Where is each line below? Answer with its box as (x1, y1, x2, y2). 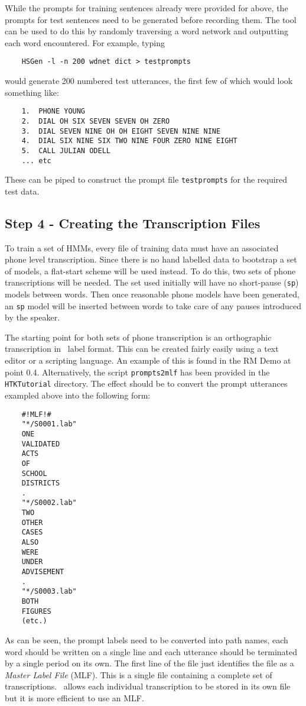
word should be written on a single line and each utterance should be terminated (5, 645, 298, 658)
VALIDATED (21, 439, 60, 448)
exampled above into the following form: (5, 388, 151, 401)
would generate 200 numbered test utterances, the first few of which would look (5, 75, 293, 87)
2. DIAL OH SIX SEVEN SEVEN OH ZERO (21, 116, 170, 125)
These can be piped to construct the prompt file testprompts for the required (5, 173, 288, 186)
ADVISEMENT (21, 568, 64, 577)
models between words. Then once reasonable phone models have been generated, (5, 288, 300, 300)
